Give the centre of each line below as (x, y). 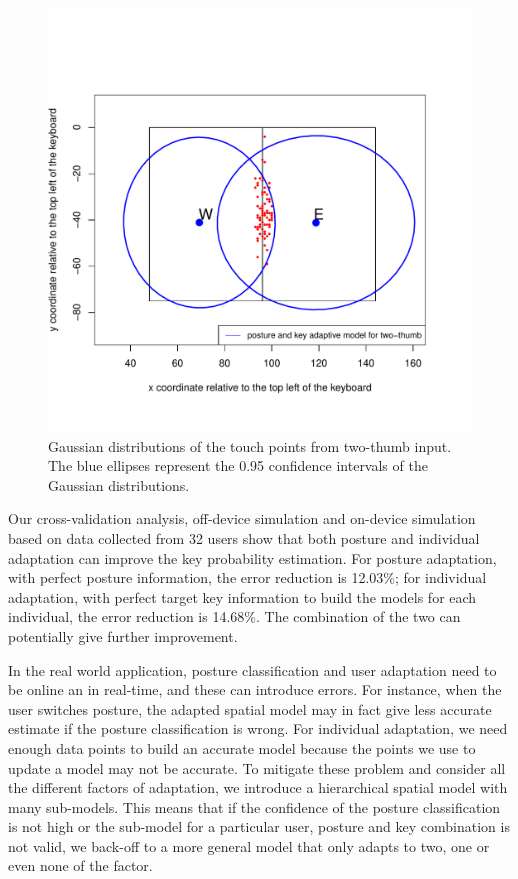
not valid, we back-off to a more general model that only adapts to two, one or (249, 845)
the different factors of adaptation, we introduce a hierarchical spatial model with (258, 787)
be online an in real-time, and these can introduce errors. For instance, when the (255, 689)
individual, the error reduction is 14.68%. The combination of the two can (234, 616)
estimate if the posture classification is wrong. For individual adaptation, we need (258, 728)
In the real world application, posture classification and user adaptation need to (252, 669)
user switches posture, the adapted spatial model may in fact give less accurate (250, 708)
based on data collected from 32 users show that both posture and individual (244, 537)
